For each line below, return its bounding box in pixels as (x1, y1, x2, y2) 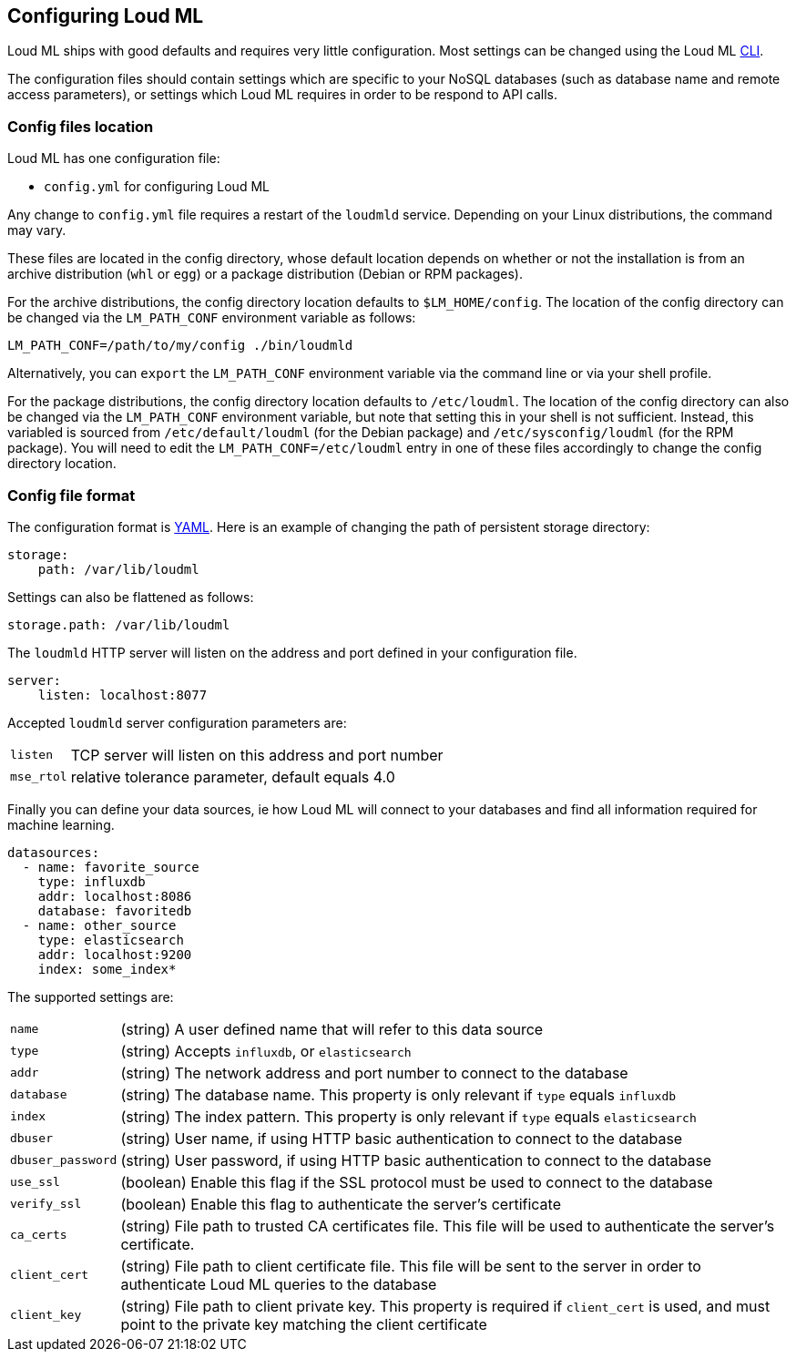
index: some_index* (37, 961, 177, 976)
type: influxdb (37, 874, 146, 889)
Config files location (7, 117, 154, 136)
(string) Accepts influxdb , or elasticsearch (120, 1041, 412, 1060)
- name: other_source (22, 917, 177, 933)
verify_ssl (10, 1197, 82, 1211)
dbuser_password (10, 1153, 117, 1168)
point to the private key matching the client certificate (120, 1314, 487, 1333)
